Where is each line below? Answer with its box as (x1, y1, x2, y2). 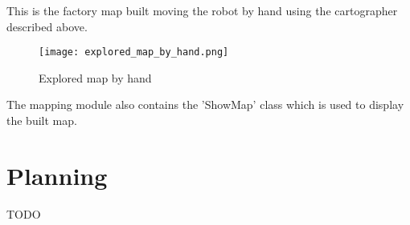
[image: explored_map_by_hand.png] (39, 46, 229, 58)
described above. (6, 18, 88, 34)
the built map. (6, 112, 77, 129)
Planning (6, 159, 108, 191)
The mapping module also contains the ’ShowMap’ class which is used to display (6, 96, 404, 113)
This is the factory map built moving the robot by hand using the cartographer (6, 2, 398, 18)
